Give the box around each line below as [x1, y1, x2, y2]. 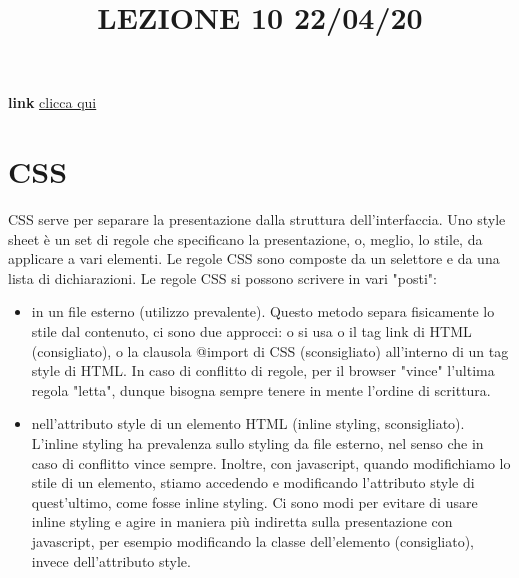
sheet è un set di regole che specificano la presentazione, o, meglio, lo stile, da [8, 228, 483, 249]
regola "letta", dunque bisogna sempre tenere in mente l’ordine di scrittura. [31, 379, 491, 400]
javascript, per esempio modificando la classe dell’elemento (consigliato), [31, 531, 475, 551]
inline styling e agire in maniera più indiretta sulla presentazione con [31, 511, 453, 532]
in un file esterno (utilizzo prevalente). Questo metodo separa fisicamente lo [31, 301, 495, 322]
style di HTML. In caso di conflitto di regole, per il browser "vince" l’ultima [31, 360, 495, 381]
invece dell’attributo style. [31, 550, 191, 571]
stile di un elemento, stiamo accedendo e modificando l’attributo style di [31, 472, 475, 493]
